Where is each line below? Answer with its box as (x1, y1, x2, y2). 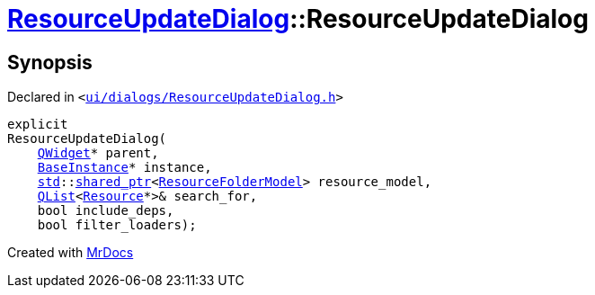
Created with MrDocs (7, 245, 134, 261)
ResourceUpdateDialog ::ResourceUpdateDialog (7, 4, 589, 34)
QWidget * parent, (37, 146, 159, 161)
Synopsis (7, 50, 93, 74)
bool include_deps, (37, 203, 174, 219)
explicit (7, 117, 68, 132)
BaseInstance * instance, (37, 160, 212, 175)
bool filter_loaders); (37, 218, 197, 233)
